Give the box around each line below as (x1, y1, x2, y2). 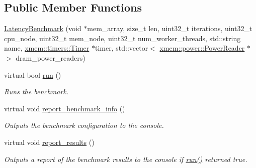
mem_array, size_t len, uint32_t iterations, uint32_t (87, 23, 252, 34)
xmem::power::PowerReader (159, 43, 245, 53)
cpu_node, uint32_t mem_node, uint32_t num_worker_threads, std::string (4, 33, 241, 43)
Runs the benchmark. (4, 86, 69, 97)
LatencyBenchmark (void (4, 23, 81, 34)
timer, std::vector (95, 43, 148, 53)
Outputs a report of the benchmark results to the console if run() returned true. (4, 153, 247, 164)
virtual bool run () (4, 69, 61, 80)
